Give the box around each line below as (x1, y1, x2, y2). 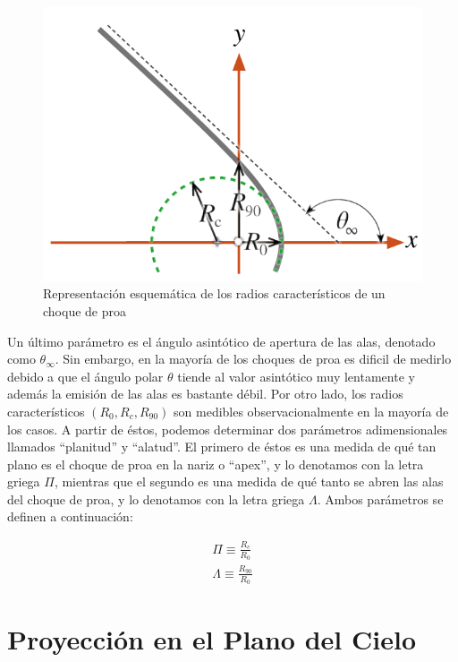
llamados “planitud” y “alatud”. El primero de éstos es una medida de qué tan (7, 437, 437, 456)
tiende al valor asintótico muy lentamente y (177, 366, 415, 385)
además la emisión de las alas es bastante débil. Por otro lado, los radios (7, 384, 403, 403)
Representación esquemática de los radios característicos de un (43, 284, 386, 303)
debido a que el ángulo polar (7, 366, 164, 385)
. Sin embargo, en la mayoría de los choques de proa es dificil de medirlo (55, 349, 452, 368)
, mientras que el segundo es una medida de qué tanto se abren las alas (54, 472, 444, 491)
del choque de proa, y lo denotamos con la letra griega (7, 489, 305, 508)
